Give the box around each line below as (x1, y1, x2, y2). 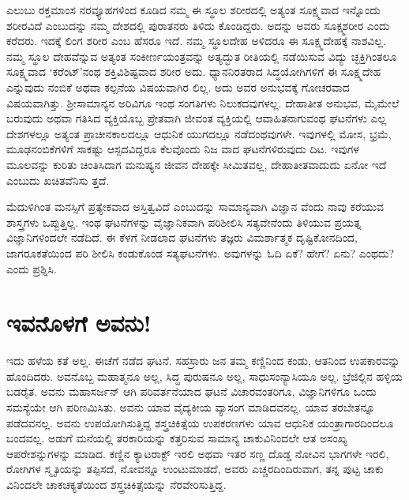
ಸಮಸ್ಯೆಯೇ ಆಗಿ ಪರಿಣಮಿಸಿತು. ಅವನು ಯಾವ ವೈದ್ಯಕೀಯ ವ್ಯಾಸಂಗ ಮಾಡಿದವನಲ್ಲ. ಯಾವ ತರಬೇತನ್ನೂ (6, 399, 375, 415)
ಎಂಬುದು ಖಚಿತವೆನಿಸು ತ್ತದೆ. (6, 171, 110, 188)
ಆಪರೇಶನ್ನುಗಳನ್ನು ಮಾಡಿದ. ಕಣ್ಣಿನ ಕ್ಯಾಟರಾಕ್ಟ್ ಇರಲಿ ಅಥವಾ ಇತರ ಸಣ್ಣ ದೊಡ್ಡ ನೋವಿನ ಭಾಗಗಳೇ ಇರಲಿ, (6, 445, 389, 461)
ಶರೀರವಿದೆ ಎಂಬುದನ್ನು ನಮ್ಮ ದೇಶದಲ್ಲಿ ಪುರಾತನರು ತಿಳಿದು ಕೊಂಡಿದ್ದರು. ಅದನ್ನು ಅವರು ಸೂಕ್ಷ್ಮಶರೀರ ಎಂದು (6, 17, 390, 33)
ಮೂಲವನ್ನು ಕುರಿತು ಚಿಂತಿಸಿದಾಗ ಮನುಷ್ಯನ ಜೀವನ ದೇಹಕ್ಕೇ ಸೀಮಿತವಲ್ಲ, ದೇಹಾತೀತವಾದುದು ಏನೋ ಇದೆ (6, 156, 387, 172)
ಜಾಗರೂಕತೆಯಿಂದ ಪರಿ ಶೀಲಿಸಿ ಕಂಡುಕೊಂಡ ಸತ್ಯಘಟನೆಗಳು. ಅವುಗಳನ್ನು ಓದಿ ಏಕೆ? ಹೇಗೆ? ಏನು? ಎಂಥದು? (6, 244, 395, 261)
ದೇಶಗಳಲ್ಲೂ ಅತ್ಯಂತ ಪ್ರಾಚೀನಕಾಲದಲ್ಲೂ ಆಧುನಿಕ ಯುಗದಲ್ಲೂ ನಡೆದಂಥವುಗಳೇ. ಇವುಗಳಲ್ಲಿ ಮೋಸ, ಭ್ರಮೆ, (6, 125, 392, 141)
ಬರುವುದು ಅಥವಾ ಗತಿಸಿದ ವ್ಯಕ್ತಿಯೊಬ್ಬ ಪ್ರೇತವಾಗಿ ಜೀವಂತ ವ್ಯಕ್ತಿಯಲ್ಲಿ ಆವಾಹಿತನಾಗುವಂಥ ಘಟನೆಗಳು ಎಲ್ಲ (6, 110, 387, 126)
